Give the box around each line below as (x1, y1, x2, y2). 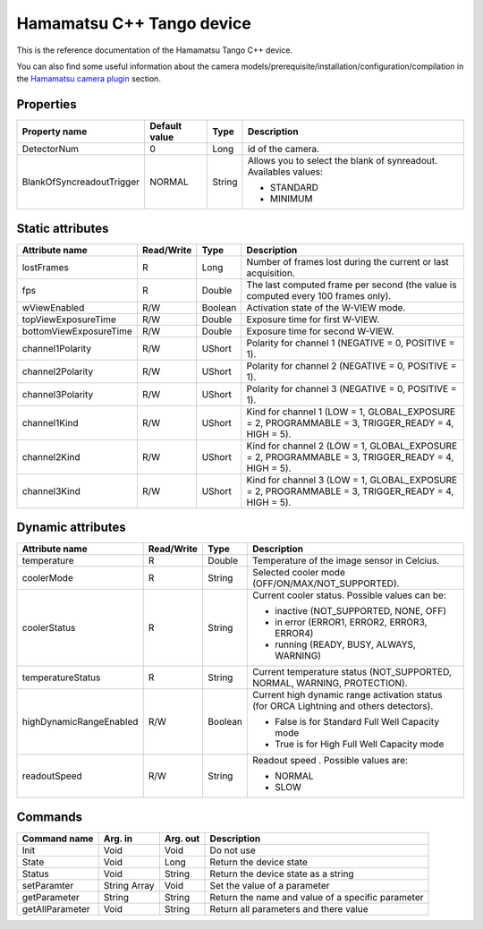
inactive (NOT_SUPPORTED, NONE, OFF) (274, 605, 447, 618)
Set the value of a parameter (209, 879, 330, 891)
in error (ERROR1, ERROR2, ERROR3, (274, 616, 428, 628)
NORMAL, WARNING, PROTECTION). (251, 677, 408, 689)
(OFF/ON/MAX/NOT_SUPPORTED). (251, 577, 400, 590)
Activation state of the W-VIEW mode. (246, 301, 406, 313)
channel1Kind (21, 416, 80, 429)
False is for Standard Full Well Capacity (274, 716, 440, 729)
